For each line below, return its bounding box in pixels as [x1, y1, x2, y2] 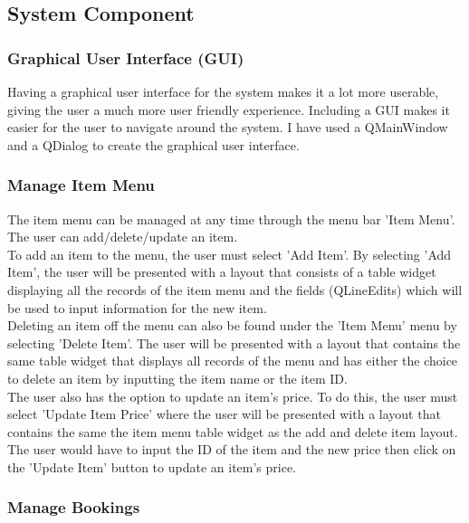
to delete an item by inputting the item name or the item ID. [7, 368, 348, 387]
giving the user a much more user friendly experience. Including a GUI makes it [7, 100, 450, 119]
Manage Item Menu [7, 174, 155, 196]
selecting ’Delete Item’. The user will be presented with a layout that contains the [7, 333, 461, 352]
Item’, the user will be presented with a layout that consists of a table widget [7, 262, 436, 281]
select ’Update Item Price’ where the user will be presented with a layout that [7, 404, 441, 423]
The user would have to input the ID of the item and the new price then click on [7, 440, 456, 459]
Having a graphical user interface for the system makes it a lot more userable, [7, 82, 439, 100]
